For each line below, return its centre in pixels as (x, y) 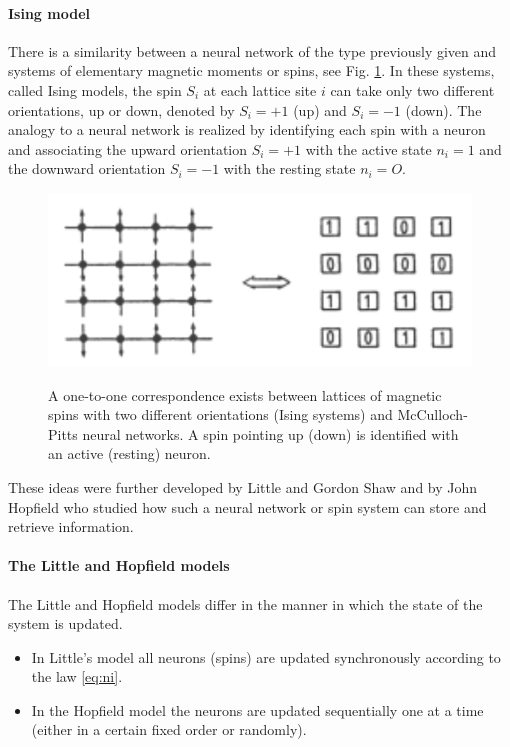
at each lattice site (260, 89)
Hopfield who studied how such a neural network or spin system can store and (247, 506)
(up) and (320, 109)
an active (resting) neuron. (129, 453)
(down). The (443, 109)
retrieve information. (71, 526)
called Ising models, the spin (95, 89)
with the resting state (289, 168)
